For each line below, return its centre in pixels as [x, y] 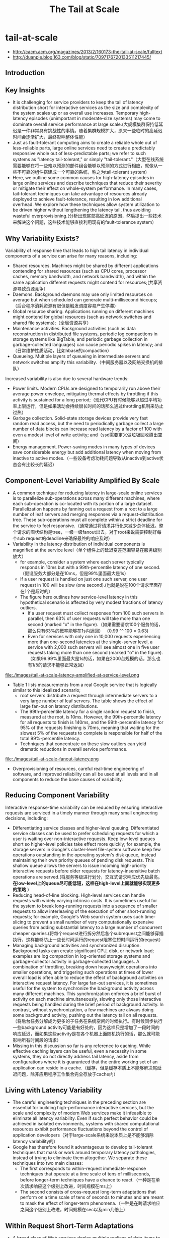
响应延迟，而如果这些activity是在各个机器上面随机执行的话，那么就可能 [86, 1034]
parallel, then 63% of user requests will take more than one [89, 618]
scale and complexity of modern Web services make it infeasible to [82, 1113]
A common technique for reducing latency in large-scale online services [87, 493]
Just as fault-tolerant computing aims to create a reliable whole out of [85, 143]
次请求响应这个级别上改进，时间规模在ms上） [67, 1186]
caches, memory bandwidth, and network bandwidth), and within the [84, 276]
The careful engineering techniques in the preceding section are [79, 1102]
